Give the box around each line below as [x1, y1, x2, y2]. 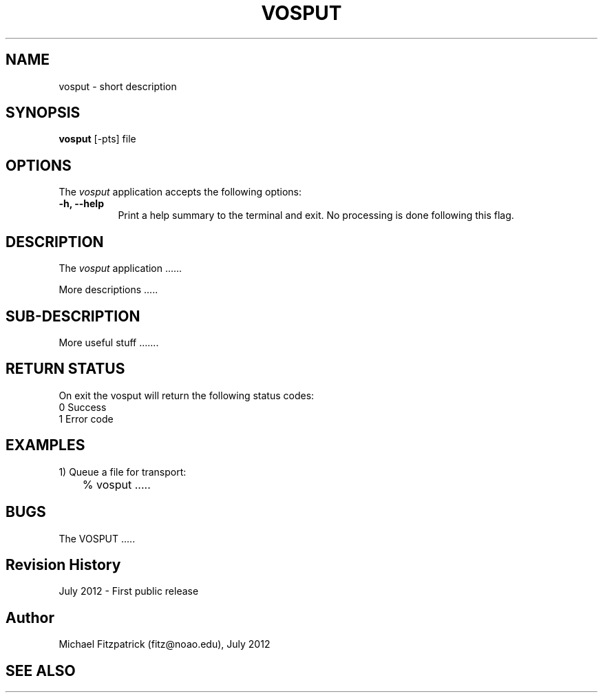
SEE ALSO [6, 662, 76, 679]
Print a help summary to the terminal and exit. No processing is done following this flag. [118, 209, 514, 222]
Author [6, 609, 54, 626]
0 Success [59, 401, 107, 413]
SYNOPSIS [6, 104, 81, 122]
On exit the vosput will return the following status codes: [59, 389, 315, 401]
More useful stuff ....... [59, 336, 159, 348]
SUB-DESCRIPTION [6, 307, 140, 325]
